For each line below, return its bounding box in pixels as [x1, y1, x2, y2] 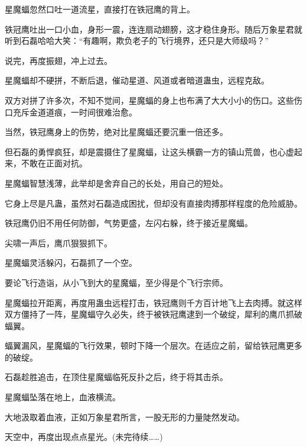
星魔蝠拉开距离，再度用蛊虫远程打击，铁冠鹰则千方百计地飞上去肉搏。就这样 [5, 296, 302, 308]
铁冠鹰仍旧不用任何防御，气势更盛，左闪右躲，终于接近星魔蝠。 [5, 217, 253, 229]
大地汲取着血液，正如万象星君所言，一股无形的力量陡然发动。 [5, 410, 244, 423]
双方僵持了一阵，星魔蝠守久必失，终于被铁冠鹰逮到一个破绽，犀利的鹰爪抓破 [5, 308, 302, 320]
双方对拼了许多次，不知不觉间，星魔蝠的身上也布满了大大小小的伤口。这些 [5, 94, 294, 106]
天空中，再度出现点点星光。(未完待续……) [5, 430, 163, 443]
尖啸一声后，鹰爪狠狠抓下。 [5, 236, 112, 249]
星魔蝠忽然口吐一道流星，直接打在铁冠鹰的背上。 [5, 3, 195, 15]
